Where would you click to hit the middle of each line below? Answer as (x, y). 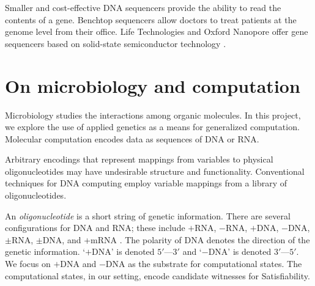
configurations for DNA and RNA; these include (95, 228)
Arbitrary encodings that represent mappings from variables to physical (139, 159)
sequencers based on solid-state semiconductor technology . (116, 43)
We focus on (28, 264)
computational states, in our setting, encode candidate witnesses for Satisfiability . (157, 275)
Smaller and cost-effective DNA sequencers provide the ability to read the (143, 7)
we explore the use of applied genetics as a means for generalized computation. (152, 127)
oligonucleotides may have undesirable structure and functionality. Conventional (155, 171)
